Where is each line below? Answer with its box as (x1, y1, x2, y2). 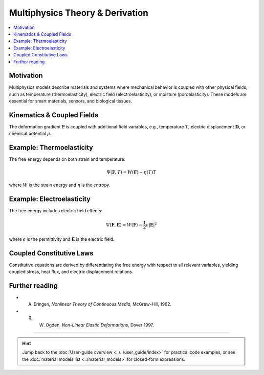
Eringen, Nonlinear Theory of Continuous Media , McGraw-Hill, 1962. (33, 301, 172, 307)
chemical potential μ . (9, 130, 52, 137)
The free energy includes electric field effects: (9, 207, 103, 213)
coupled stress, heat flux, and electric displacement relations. (9, 269, 133, 275)
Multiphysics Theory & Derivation (9, 7, 149, 18)
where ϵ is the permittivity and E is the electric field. (9, 236, 115, 242)
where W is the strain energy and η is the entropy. (9, 182, 110, 188)
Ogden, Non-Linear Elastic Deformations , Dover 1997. (45, 322, 154, 328)
